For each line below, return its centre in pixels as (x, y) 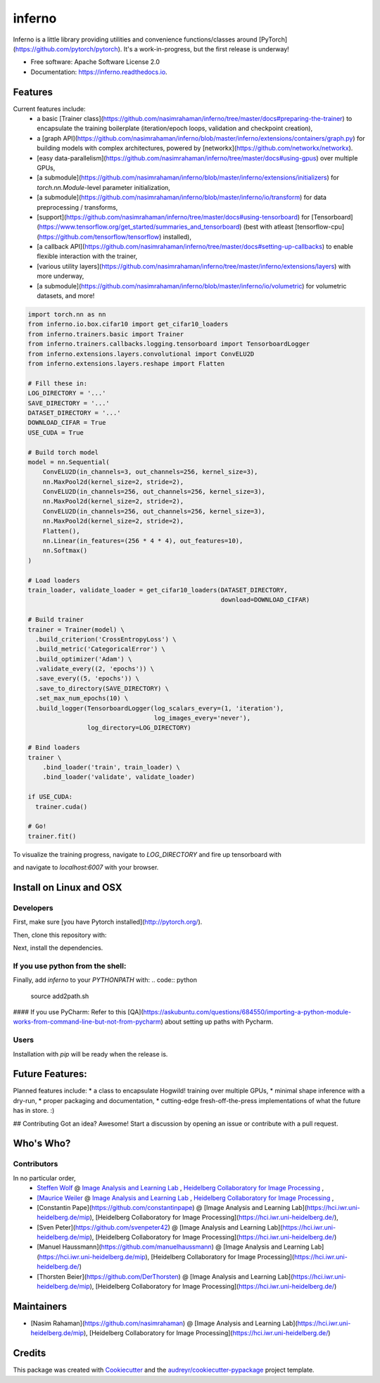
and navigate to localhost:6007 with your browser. (86, 867)
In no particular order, (44, 1178)
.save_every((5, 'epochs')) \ (88, 678)
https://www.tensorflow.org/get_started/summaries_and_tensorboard (139, 227)
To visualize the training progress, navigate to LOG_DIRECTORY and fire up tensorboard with (147, 854)
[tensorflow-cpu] (319, 227)
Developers (33, 907)
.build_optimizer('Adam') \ (84, 659)
